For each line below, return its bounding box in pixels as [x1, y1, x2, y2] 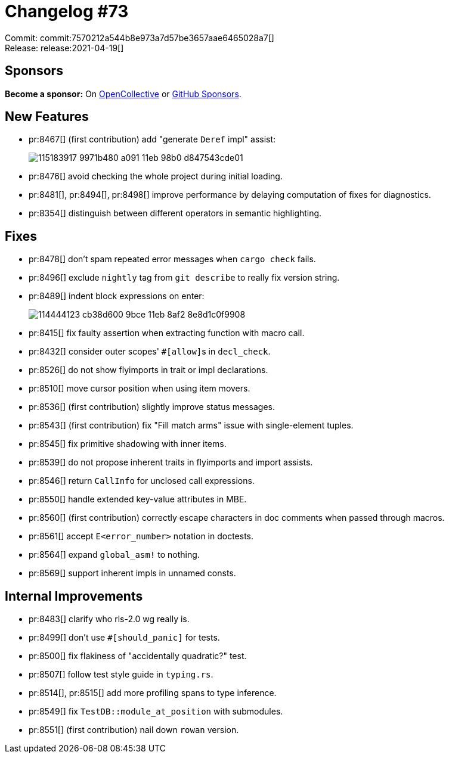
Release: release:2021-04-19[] [5, 42, 124, 53]
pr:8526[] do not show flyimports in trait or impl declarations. [29, 365, 268, 375]
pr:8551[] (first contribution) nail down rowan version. [29, 725, 239, 735]
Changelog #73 [5, 1, 129, 21]
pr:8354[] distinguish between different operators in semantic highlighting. [29, 208, 322, 219]
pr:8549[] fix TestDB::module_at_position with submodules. [29, 706, 283, 717]
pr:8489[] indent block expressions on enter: [29, 291, 205, 302]
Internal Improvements [5, 588, 143, 604]
